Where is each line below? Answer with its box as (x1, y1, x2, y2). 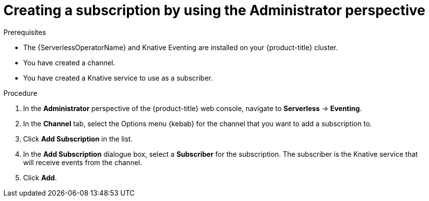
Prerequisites (3, 28, 46, 36)
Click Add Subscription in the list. (23, 134, 133, 143)
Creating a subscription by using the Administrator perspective (3, 2, 426, 19)
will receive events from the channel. (23, 158, 142, 167)
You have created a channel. (23, 58, 116, 67)
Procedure (3, 88, 37, 97)
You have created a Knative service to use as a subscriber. (23, 73, 213, 82)
